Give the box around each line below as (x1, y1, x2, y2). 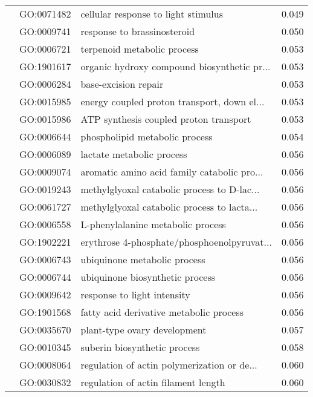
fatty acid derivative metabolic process (80, 305, 244, 319)
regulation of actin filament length (80, 375, 225, 389)
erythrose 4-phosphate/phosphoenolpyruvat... (80, 235, 272, 249)
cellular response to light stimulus (80, 7, 224, 21)
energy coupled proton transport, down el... (80, 94, 265, 108)
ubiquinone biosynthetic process (80, 270, 216, 284)
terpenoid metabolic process (80, 42, 199, 56)
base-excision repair (80, 77, 164, 91)
